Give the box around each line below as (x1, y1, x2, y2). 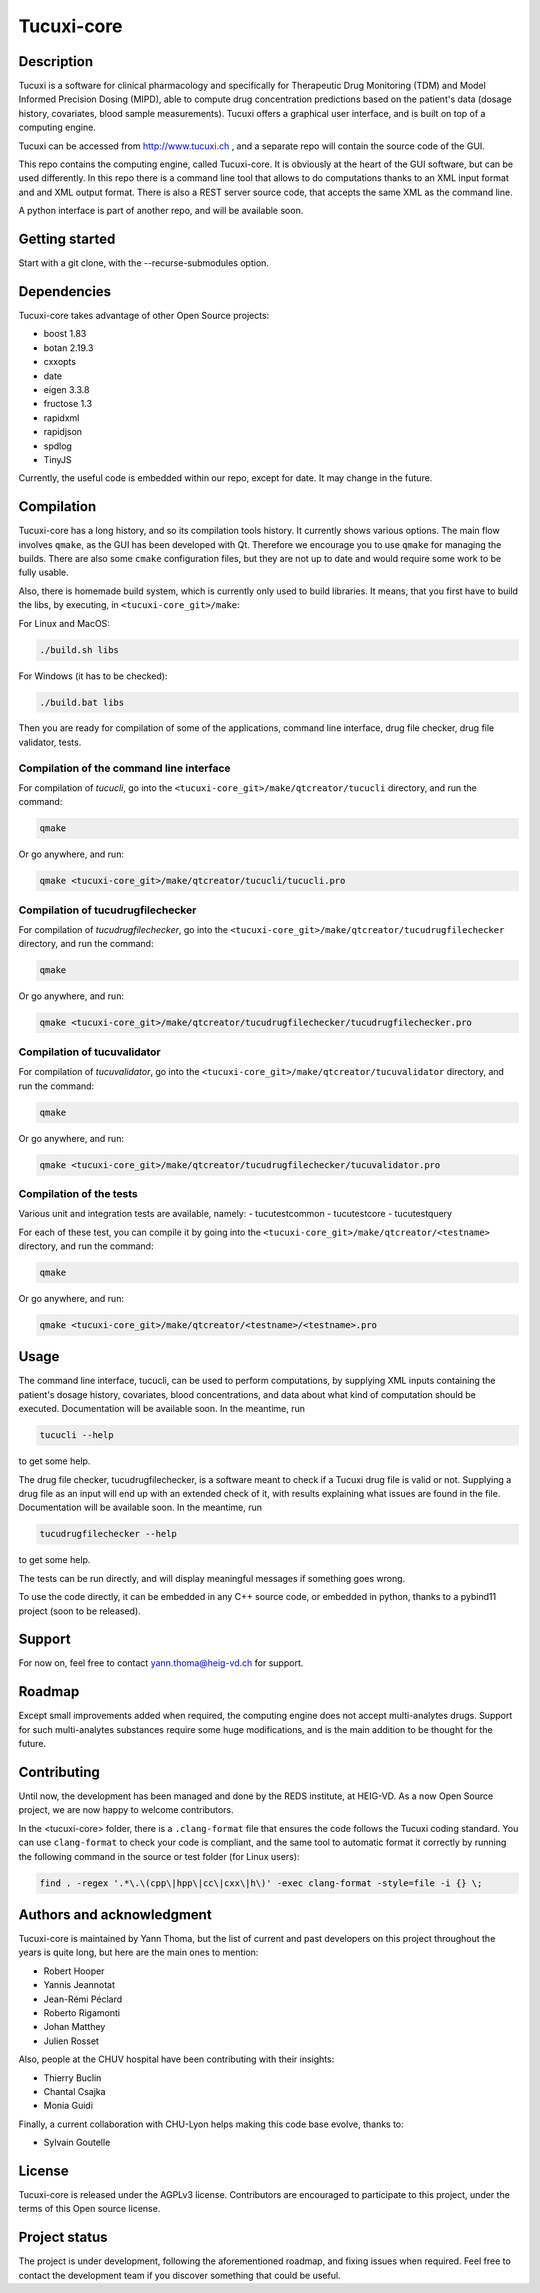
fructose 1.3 (43, 398, 93, 410)
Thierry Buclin (43, 2071, 102, 2084)
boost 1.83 (43, 328, 87, 340)
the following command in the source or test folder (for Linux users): (18, 1850, 300, 1862)
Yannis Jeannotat (43, 1979, 115, 1991)
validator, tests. (18, 736, 82, 748)
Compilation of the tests (18, 1186, 139, 1200)
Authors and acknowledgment (18, 1906, 212, 1923)
